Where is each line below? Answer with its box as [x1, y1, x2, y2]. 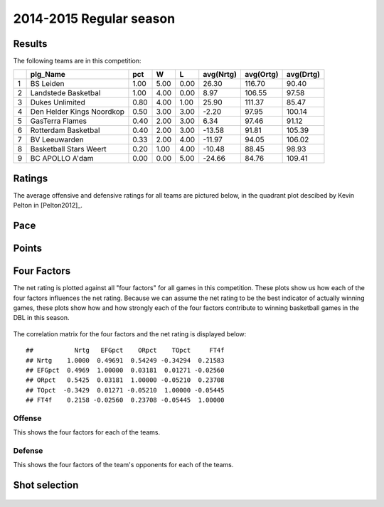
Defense [13, 446, 43, 456]
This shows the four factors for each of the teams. [13, 428, 161, 437]
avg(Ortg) [244, 70, 279, 80]
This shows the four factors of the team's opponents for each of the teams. [13, 461, 234, 469]
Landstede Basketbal [30, 88, 101, 98]
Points [13, 242, 43, 255]
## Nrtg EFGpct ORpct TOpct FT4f [26, 346, 225, 355]
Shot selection [13, 479, 79, 491]
